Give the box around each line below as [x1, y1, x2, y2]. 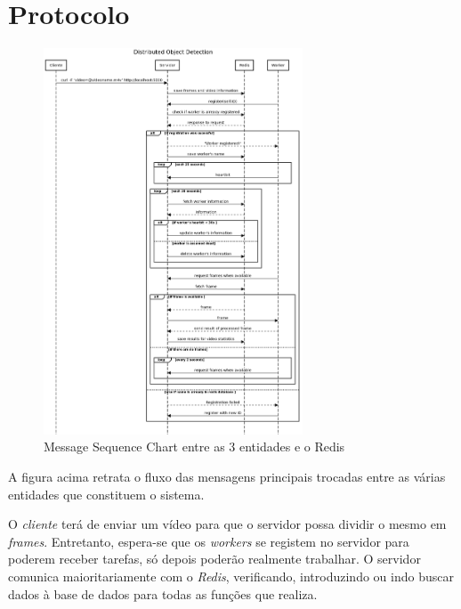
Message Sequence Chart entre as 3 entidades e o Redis [44, 437, 345, 456]
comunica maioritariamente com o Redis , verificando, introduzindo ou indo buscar [8, 567, 454, 586]
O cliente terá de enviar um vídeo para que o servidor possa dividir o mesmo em [8, 515, 447, 533]
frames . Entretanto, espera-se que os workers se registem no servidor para [8, 532, 409, 550]
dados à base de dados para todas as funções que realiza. [8, 584, 318, 603]
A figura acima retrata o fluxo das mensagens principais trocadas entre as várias [8, 467, 446, 486]
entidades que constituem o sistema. [8, 484, 205, 503]
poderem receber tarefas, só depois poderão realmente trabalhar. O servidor [8, 549, 421, 568]
